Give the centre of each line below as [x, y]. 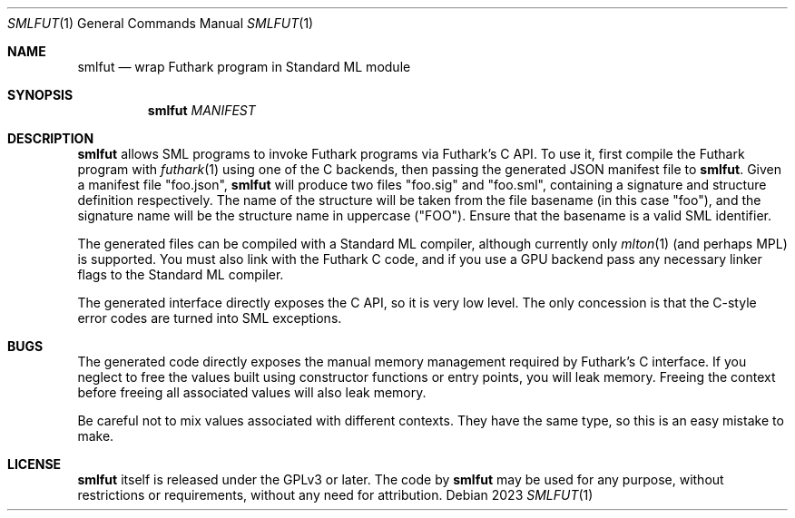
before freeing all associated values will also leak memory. [252, 392]
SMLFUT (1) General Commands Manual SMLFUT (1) [161, 23]
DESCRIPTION [51, 138]
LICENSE [34, 464]
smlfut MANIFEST [201, 110]
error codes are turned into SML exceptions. [210, 318]
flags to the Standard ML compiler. [181, 274]
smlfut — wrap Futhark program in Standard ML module [244, 67]
